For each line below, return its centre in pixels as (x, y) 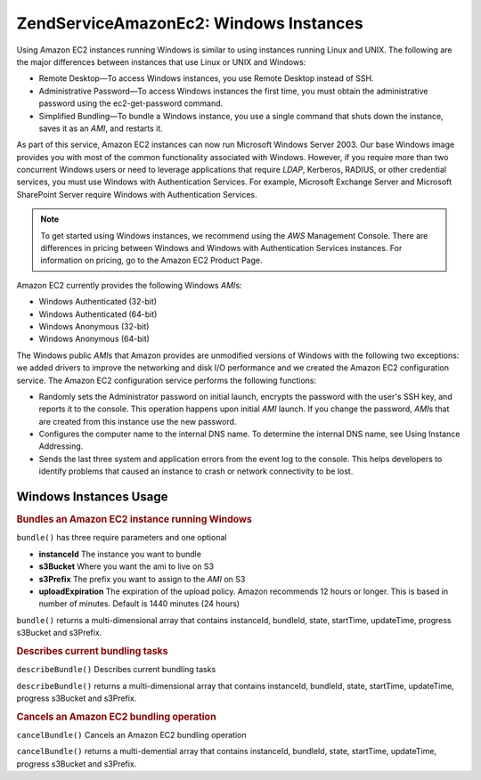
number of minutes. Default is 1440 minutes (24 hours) (139, 604)
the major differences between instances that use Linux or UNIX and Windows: (161, 61)
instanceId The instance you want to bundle (120, 554)
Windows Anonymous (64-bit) (94, 339)
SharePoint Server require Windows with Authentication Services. (137, 194)
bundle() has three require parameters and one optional (122, 538)
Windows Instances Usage (92, 497)
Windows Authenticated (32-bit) (98, 302)
